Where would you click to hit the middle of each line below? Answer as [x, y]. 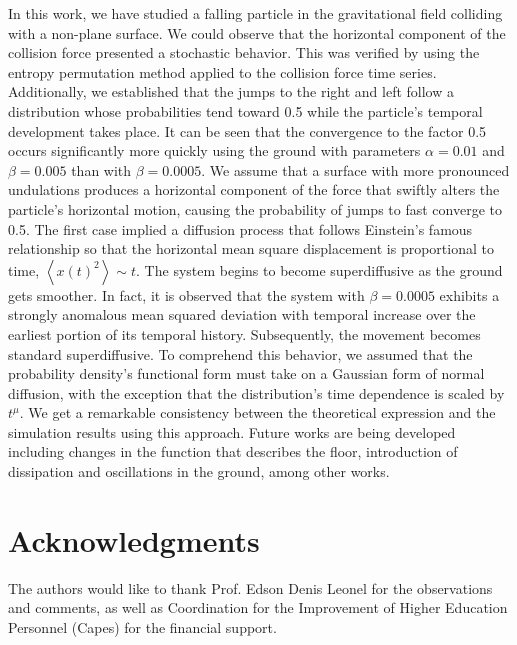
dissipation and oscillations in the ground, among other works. [199, 471]
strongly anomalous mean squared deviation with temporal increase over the [242, 314]
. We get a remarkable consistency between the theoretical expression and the [257, 412]
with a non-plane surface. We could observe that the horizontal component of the [257, 32]
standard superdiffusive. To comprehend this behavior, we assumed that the [240, 353]
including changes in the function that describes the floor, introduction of [233, 451]
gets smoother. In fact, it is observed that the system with [186, 294]
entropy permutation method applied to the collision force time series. [222, 71]
